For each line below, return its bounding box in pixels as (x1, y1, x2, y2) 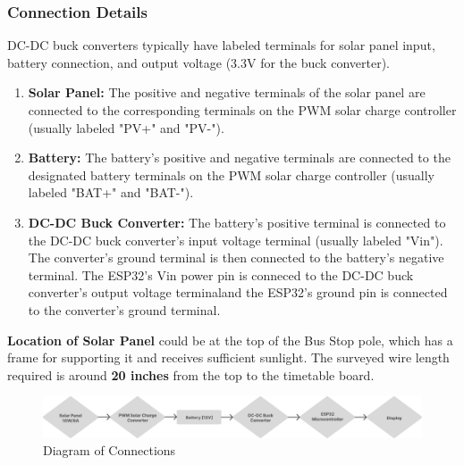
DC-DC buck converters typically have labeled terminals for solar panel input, (7, 36, 435, 54)
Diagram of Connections (43, 441, 176, 460)
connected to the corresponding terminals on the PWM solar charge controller (28, 101, 457, 119)
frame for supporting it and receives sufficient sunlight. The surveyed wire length (7, 348, 450, 367)
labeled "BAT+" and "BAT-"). (28, 183, 194, 202)
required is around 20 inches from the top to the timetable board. (7, 365, 375, 384)
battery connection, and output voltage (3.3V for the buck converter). (7, 53, 390, 71)
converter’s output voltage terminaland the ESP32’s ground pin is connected (28, 283, 448, 302)
